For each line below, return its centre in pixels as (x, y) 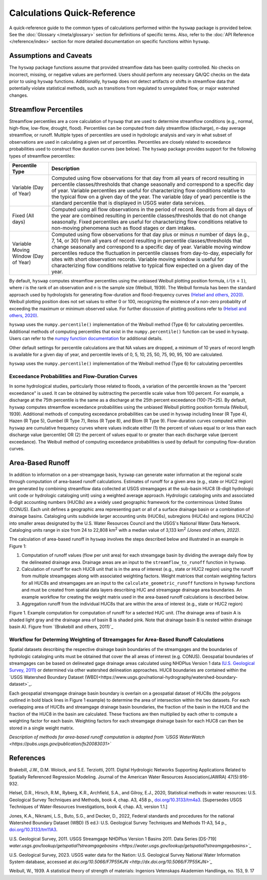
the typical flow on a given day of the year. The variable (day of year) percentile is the (151, 197)
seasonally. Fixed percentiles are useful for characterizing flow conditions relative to (149, 222)
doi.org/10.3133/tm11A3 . (33, 829)
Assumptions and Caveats (51, 56)
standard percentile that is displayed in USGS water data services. (128, 203)
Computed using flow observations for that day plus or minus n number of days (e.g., (150, 234)
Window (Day (28, 256)
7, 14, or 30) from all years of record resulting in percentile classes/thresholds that (147, 241)
